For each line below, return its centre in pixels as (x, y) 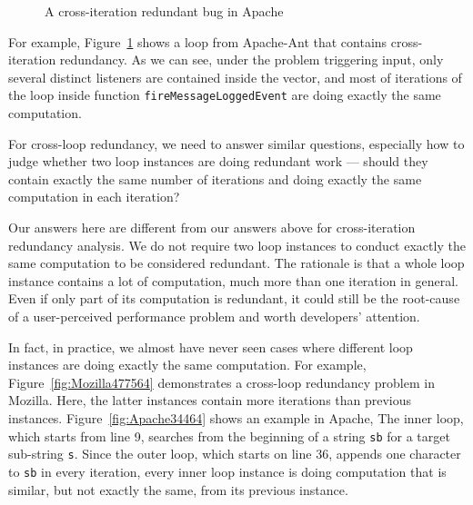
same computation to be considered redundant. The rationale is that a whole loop (236, 263)
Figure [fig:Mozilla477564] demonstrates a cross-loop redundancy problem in (221, 382)
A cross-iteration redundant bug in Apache (164, 11)
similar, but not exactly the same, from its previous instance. (178, 489)
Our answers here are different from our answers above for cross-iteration (212, 227)
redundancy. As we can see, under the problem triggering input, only (252, 59)
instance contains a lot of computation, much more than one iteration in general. (233, 280)
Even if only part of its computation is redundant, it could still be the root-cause (234, 298)
